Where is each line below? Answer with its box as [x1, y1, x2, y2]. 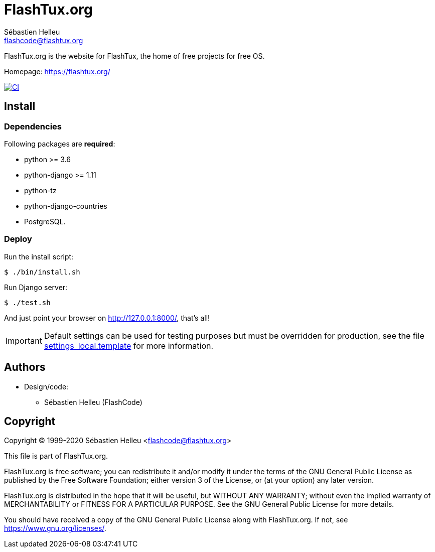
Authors [4, 361, 46, 374]
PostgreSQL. [24, 217, 66, 226]
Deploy [4, 234, 32, 244]
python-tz [24, 186, 57, 195]
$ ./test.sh [4, 298, 51, 307]
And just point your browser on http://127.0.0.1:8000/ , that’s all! [4, 313, 210, 322]
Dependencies [4, 121, 62, 131]
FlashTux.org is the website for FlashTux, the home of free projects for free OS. [4, 51, 265, 60]
